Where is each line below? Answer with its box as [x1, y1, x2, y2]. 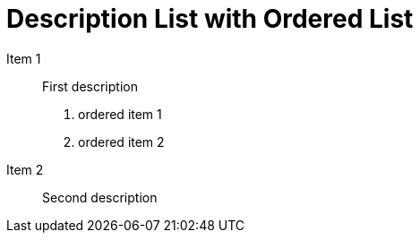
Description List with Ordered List [6, 4, 414, 34]
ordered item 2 [78, 133, 165, 150]
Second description [42, 189, 158, 205]
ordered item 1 [78, 106, 162, 122]
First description [42, 78, 138, 94]
